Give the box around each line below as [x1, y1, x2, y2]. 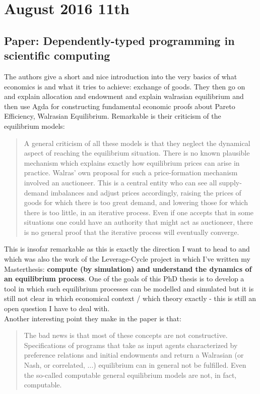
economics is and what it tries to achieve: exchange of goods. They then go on [4, 81, 245, 91]
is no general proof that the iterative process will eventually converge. [24, 226, 239, 237]
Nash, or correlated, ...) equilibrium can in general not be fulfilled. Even [24, 360, 246, 370]
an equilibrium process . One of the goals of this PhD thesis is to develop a [4, 273, 244, 284]
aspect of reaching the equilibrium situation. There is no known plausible [24, 147, 250, 158]
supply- [219, 177, 242, 187]
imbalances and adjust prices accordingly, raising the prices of [50, 187, 241, 198]
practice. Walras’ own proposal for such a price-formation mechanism [24, 167, 238, 178]
